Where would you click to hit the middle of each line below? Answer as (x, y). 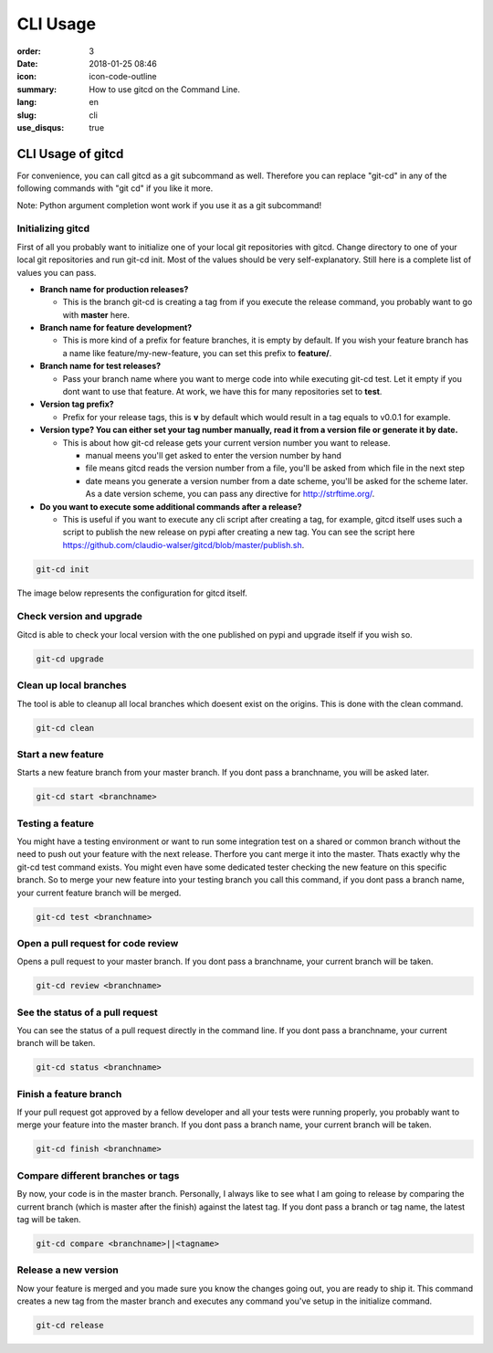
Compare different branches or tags (98, 1176)
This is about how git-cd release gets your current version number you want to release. (226, 442)
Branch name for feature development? (116, 328)
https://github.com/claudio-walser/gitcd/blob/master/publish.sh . (184, 544)
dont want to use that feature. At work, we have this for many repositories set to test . (222, 392)
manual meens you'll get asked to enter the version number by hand (214, 455)
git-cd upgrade (70, 659)
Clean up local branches (72, 685)
